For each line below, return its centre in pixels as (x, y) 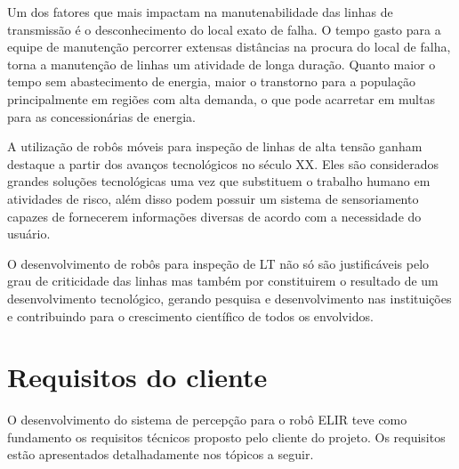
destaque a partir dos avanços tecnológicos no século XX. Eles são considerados (223, 163)
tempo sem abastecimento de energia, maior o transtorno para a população (211, 81)
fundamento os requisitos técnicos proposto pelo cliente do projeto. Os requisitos (226, 437)
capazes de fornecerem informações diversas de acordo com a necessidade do (214, 216)
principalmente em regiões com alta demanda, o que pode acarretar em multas (221, 98)
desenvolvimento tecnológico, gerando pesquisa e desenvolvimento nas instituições (229, 298)
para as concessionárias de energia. (101, 116)
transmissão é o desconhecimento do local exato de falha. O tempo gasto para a (224, 29)
